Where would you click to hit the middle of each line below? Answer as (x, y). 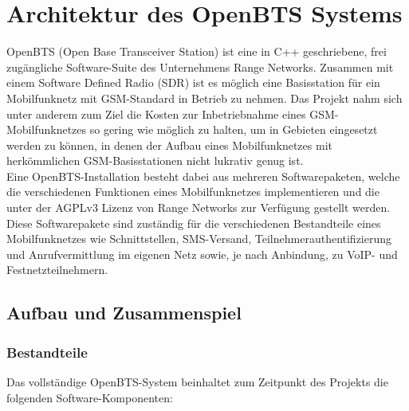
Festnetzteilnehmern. (57, 270)
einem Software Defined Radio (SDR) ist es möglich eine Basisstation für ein (193, 82)
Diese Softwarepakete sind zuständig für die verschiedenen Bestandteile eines (194, 223)
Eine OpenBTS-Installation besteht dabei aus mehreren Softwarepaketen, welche (203, 176)
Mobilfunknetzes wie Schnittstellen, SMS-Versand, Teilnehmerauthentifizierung (199, 239)
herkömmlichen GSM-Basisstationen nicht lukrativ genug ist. (155, 160)
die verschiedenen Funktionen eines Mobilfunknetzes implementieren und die (193, 192)
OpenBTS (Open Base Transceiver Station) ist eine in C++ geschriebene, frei (197, 51)
